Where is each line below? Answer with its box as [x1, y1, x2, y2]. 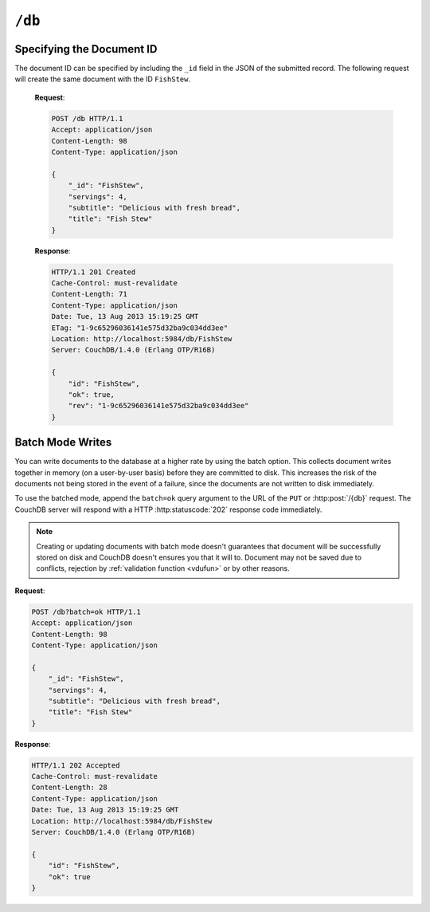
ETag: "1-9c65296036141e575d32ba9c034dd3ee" [51, 323, 229, 332]
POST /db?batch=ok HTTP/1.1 [31, 607, 141, 616]
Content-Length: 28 [31, 783, 107, 792]
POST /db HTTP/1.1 [51, 114, 123, 123]
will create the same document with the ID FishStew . [14, 74, 191, 84]
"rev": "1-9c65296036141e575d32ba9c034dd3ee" [68, 401, 249, 411]
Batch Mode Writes [14, 435, 112, 450]
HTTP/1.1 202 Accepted [31, 761, 120, 769]
